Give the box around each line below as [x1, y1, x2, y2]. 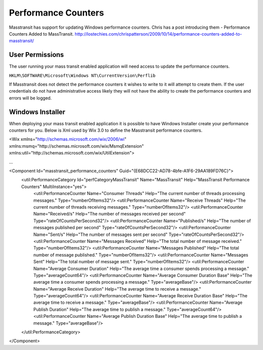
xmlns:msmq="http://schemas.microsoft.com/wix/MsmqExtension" [9, 143, 144, 149]
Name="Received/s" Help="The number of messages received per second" [33, 211, 186, 217]
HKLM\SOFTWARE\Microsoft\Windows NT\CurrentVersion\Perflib [9, 73, 156, 78]
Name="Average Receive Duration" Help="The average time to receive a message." [33, 286, 202, 292]
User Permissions [9, 51, 64, 59]
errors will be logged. [9, 95, 52, 101]
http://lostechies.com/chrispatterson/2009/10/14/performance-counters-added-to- [75, 31, 242, 37]
